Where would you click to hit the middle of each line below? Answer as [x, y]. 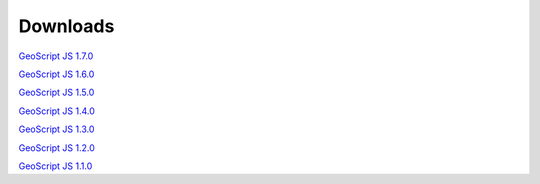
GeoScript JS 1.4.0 [56, 111]
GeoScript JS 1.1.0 [55, 166]
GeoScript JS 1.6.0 [56, 74]
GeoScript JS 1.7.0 [56, 56]
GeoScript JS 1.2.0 [56, 147]
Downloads [66, 26]
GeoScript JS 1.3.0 [56, 129]
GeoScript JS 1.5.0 [56, 92]
